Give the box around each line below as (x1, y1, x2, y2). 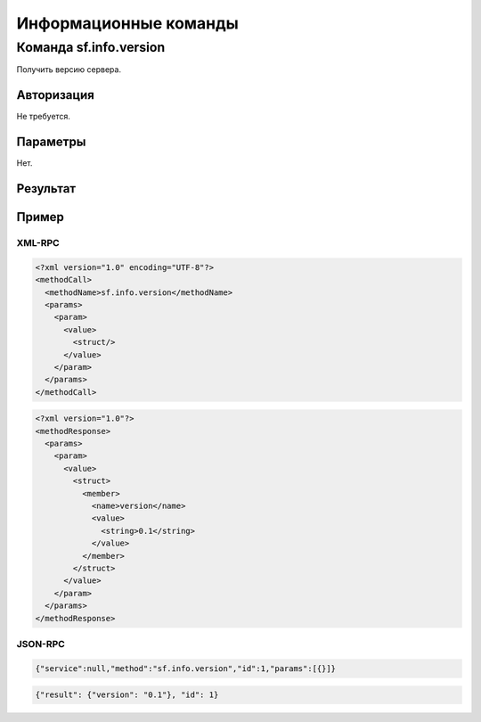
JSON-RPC (16, 637, 66, 650)
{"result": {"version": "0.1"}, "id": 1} (35, 690, 219, 700)
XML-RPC (16, 237, 60, 249)
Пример (16, 209, 64, 225)
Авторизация (16, 87, 95, 103)
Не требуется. (16, 111, 71, 122)
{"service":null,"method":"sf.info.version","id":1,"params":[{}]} (35, 663, 337, 673)
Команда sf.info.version (16, 39, 166, 55)
